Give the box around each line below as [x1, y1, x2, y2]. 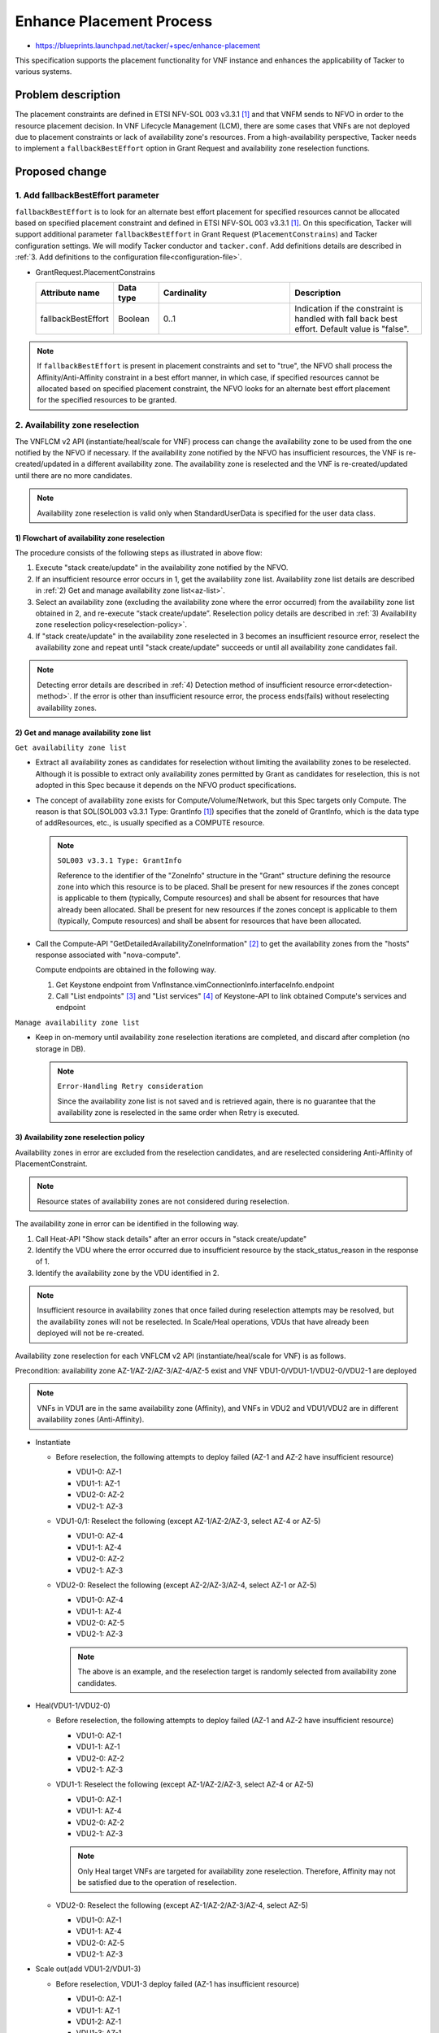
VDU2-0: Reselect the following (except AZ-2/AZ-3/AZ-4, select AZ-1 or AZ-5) [55, 1580, 317, 1590]
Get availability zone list [15, 743, 128, 752]
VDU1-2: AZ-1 [76, 2017, 122, 2026]
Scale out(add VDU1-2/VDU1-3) [35, 1964, 141, 1974]
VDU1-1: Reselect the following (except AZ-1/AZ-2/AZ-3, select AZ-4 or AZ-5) [55, 1779, 315, 1789]
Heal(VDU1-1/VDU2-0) [35, 1700, 111, 1711]
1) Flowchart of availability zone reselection [15, 533, 166, 542]
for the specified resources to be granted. [37, 395, 177, 405]
